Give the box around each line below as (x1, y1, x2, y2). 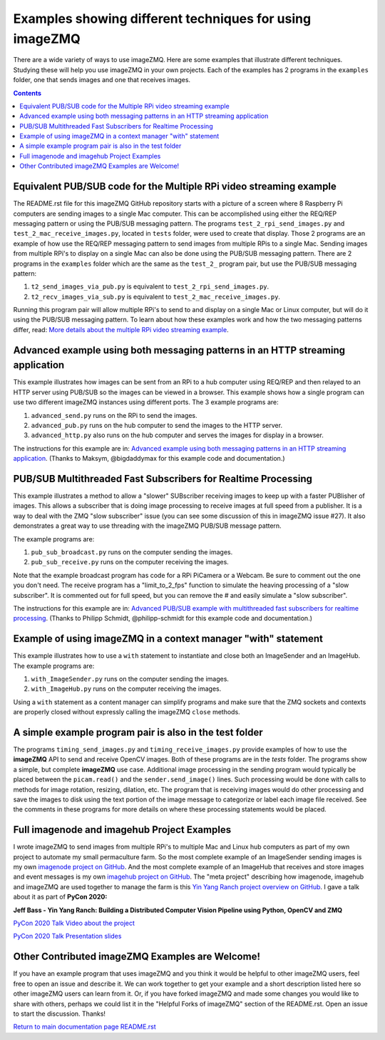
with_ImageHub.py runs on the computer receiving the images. (31, 684, 222, 693)
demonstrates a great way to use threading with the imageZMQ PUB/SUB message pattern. (13, 521, 282, 530)
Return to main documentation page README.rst (13, 1022, 156, 1031)
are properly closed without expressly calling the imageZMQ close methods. (13, 708, 240, 716)
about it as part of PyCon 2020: (13, 893, 108, 901)
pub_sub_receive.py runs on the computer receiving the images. (31, 558, 230, 566)
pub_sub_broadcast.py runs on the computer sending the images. (31, 547, 233, 556)
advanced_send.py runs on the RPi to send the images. (31, 411, 197, 419)
